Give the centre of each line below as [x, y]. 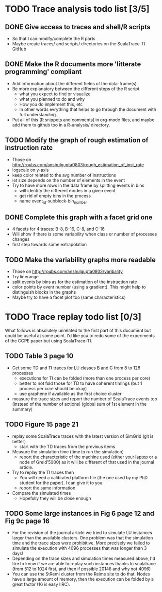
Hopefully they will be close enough [55, 498]
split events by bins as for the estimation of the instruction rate [74, 282]
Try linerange [25, 277]
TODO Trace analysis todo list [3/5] [77, 9]
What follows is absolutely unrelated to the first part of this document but [78, 330]
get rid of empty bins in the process [55, 196]
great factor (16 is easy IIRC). [41, 584]
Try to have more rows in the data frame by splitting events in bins [78, 185]
